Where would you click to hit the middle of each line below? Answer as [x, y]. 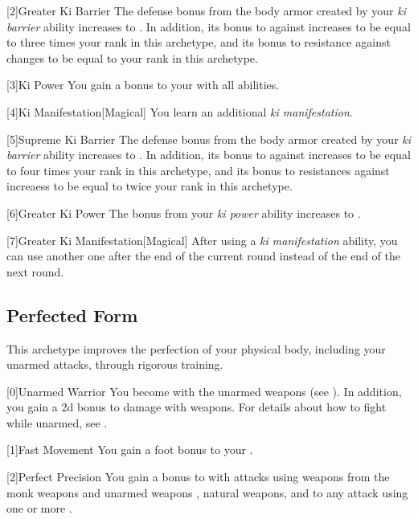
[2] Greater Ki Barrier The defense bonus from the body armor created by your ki [206, 10]
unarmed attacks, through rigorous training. [115, 364]
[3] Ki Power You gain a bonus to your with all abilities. [143, 85]
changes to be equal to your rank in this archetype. [132, 57]
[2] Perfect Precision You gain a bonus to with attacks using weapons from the [198, 477]
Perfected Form [72, 315]
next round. [35, 271]
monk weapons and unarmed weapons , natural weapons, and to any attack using [207, 492]
